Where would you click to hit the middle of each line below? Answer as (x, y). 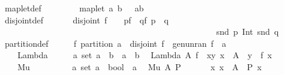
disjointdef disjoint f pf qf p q (87, 19)
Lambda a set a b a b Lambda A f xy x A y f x (144, 55)
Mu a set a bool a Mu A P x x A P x (139, 66)
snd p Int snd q (247, 31)
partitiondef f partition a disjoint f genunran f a (116, 43)
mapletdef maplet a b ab (74, 8)
